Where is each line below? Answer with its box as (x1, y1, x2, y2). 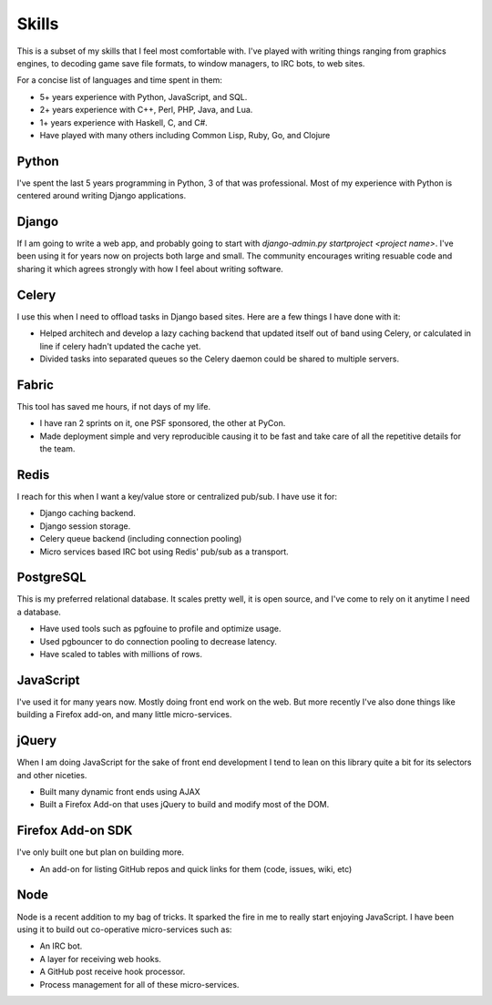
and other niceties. (16, 769, 87, 780)
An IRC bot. (39, 940, 83, 951)
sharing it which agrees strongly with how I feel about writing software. (16, 263, 284, 274)
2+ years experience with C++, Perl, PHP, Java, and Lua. (39, 105, 253, 116)
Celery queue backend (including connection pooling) (39, 533, 242, 544)
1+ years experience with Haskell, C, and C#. (39, 117, 209, 127)
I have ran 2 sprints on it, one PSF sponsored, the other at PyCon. (39, 418, 286, 429)
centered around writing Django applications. (16, 190, 187, 201)
